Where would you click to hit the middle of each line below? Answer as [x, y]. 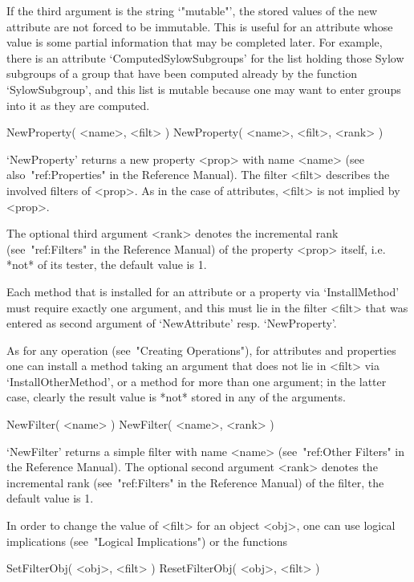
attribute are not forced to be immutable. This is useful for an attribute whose [200, 26]
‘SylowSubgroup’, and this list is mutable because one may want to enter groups [204, 89]
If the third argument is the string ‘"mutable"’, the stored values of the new [192, 10]
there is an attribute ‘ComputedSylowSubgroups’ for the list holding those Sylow [205, 57]
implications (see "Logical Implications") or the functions [147, 541]
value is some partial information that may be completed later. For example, [195, 42]
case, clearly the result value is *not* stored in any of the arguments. [176, 397]
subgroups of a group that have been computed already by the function [182, 73]
